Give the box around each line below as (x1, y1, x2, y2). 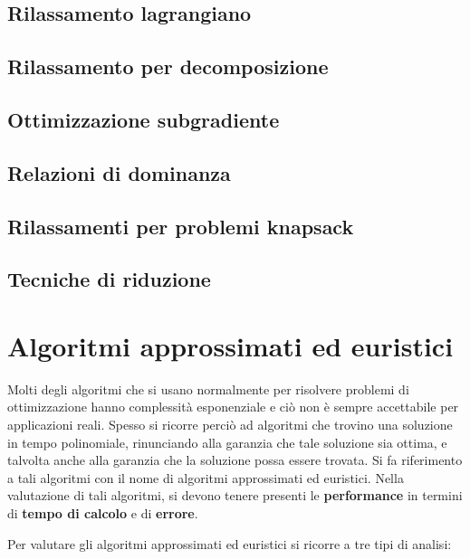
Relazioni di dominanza (7, 158, 231, 186)
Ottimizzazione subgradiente (7, 105, 280, 133)
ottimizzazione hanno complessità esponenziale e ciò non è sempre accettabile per (7, 397, 459, 416)
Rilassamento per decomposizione (7, 52, 329, 81)
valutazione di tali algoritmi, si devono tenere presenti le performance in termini (7, 486, 463, 505)
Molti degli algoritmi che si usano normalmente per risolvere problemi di (7, 379, 409, 398)
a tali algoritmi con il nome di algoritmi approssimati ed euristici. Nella (7, 468, 404, 487)
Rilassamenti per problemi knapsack (7, 212, 354, 240)
